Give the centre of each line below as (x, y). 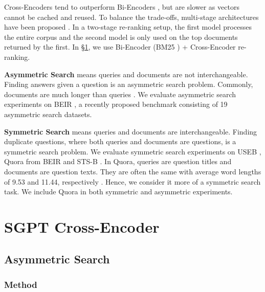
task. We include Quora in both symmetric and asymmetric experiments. (118, 192)
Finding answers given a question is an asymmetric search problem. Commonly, (129, 84)
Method (21, 284)
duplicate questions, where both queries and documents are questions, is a (120, 141)
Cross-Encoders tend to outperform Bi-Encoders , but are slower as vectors (122, 7)
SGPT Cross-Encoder (82, 226)
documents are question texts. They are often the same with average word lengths (133, 171)
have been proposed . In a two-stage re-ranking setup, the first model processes (128, 27)
